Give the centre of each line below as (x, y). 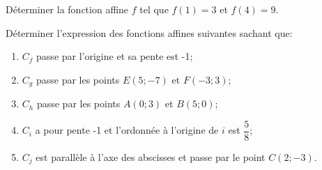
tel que (154, 9)
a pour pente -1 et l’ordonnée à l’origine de (127, 130)
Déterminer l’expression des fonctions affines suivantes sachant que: (149, 32)
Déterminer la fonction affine (67, 9)
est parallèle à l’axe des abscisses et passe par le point (151, 156)
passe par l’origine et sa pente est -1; (115, 56)
